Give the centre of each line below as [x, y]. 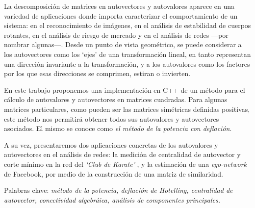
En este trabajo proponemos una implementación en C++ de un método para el [125, 90]
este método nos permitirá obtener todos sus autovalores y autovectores [112, 118]
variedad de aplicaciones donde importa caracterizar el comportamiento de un [121, 15]
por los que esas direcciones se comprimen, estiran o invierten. [97, 73]
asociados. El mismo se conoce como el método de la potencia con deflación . [118, 128]
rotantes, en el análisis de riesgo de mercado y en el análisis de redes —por [116, 35]
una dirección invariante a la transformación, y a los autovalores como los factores [127, 64]
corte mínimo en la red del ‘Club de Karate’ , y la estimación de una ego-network [126, 164]
